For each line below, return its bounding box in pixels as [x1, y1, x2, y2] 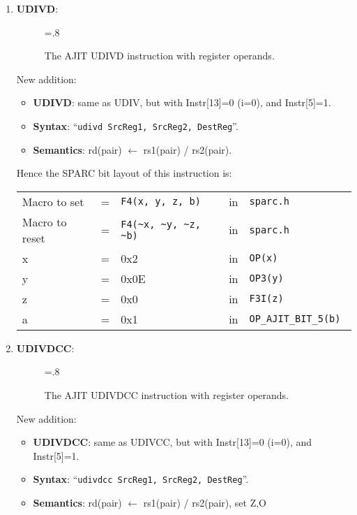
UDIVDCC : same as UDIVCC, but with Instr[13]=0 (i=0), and [33, 435, 312, 449]
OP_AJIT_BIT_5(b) [249, 313, 341, 325]
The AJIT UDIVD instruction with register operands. [44, 48, 275, 63]
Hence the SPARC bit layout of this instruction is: [16, 166, 232, 180]
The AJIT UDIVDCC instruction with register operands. [44, 388, 289, 402]
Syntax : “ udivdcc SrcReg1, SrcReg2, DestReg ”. [33, 472, 249, 486]
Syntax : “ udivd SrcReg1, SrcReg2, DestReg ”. [33, 118, 238, 133]
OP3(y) [249, 273, 284, 284]
